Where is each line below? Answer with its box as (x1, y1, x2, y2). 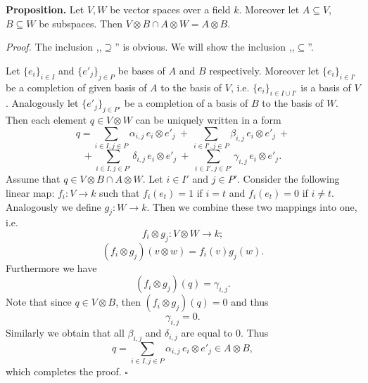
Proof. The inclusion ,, (6, 39, 102, 54)
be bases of (118, 63, 165, 77)
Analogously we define (6, 199, 101, 214)
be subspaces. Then (39, 15, 123, 30)
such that (99, 186, 140, 200)
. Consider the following (237, 171, 340, 186)
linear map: (6, 186, 55, 200)
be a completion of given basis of (6, 79, 147, 94)
